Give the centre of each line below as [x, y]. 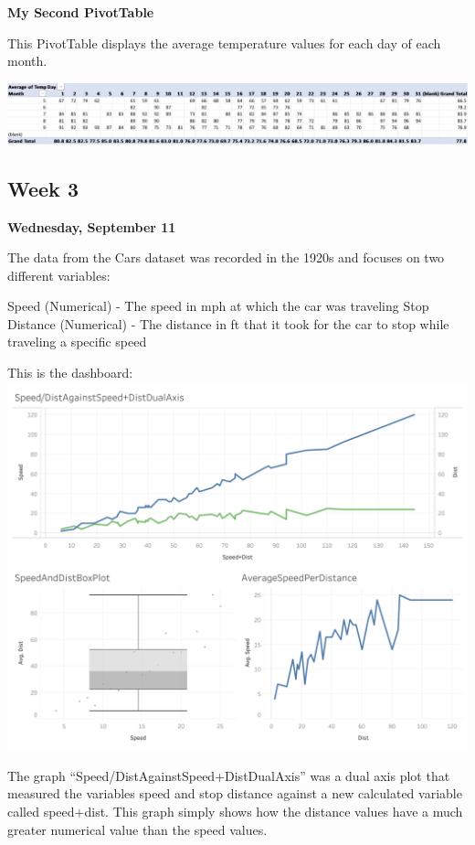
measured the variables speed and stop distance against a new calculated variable [235, 793]
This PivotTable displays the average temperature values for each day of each [224, 43]
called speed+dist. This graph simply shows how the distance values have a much [235, 812]
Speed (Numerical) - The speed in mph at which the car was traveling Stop [218, 306]
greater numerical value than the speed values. [137, 829]
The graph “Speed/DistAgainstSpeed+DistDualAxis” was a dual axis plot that [229, 775]
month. [27, 61]
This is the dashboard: [70, 373]
